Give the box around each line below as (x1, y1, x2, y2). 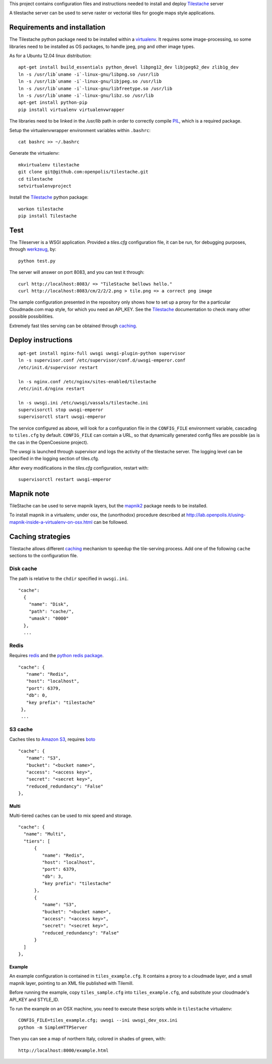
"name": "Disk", (28, 602, 69, 607)
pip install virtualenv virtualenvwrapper (18, 106, 125, 112)
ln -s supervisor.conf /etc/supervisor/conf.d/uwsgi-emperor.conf (18, 358, 186, 363)
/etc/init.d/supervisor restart (18, 365, 98, 370)
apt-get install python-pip (18, 100, 88, 105)
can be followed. (93, 519, 128, 525)
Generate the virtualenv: (9, 150, 60, 156)
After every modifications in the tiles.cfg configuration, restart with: (9, 464, 149, 471)
